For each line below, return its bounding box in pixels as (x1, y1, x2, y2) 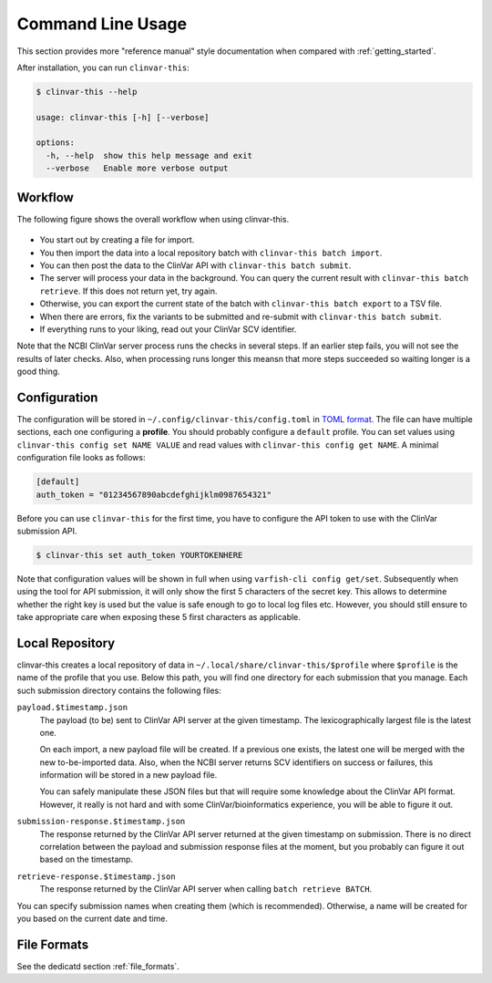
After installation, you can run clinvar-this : (16, 62, 190, 73)
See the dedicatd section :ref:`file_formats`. (16, 960, 179, 971)
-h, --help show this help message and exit (46, 150, 252, 160)
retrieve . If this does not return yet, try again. (39, 285, 218, 296)
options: (36, 138, 76, 148)
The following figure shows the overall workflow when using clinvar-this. (16, 213, 290, 224)
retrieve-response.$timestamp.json (16, 871, 177, 882)
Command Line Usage (16, 14, 187, 34)
